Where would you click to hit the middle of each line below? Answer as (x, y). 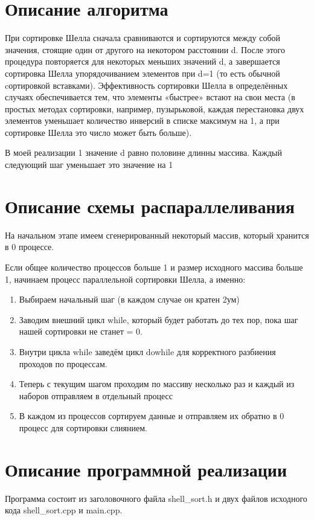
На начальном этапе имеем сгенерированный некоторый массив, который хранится (157, 235)
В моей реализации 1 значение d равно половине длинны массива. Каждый (143, 152)
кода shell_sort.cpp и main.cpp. (64, 510)
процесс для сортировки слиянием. (83, 427)
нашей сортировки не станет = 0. (81, 331)
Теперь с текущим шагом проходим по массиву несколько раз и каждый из (157, 384)
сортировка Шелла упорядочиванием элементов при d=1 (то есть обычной (143, 73)
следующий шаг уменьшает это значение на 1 (89, 165)
